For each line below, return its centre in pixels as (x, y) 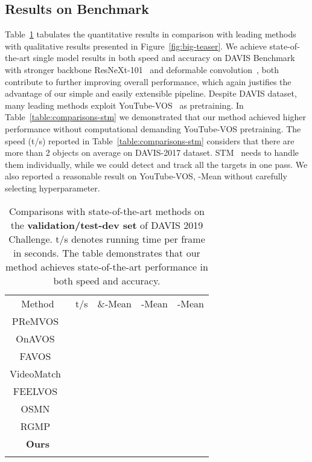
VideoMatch (35, 373)
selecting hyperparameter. (53, 188)
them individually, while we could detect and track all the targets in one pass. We (156, 164)
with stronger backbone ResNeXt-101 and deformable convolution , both (142, 69)
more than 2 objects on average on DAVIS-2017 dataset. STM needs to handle (152, 152)
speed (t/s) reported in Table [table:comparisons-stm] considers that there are (150, 140)
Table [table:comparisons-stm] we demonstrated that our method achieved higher (156, 117)
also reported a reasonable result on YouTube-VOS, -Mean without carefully (146, 176)
